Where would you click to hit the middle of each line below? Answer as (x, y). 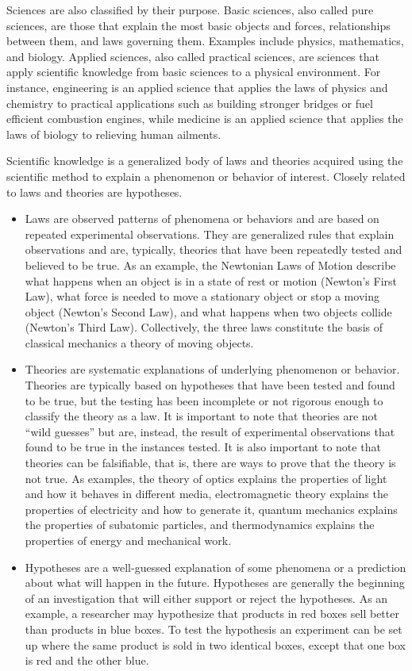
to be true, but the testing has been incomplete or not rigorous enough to (204, 400)
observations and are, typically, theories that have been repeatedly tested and (214, 249)
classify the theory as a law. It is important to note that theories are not (202, 416)
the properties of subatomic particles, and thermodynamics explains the (200, 525)
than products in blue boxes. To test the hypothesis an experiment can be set (214, 629)
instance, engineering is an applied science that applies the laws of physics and (197, 87)
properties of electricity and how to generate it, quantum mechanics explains (211, 509)
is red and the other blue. (87, 660)
